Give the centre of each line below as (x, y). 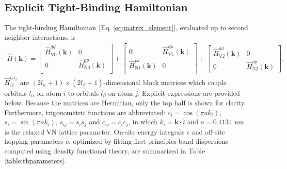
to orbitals (83, 93)
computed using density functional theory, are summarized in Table (105, 150)
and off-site (208, 131)
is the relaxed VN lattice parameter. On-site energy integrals (95, 131)
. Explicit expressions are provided (189, 93)
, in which (143, 122)
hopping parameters (34, 141)
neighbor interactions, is (40, 37)
